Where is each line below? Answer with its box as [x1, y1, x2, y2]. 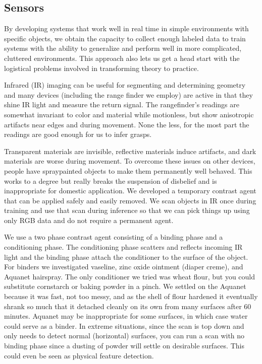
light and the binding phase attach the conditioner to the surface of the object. [4, 251, 248, 262]
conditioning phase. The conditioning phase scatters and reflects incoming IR [4, 242, 243, 252]
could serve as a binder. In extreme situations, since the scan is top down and [4, 320, 244, 331]
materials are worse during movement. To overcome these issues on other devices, [4, 156, 255, 166]
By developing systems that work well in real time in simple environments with [4, 23, 249, 34]
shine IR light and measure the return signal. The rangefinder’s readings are [4, 99, 239, 110]
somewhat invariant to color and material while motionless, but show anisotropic [4, 109, 254, 119]
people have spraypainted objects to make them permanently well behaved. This [4, 165, 252, 176]
